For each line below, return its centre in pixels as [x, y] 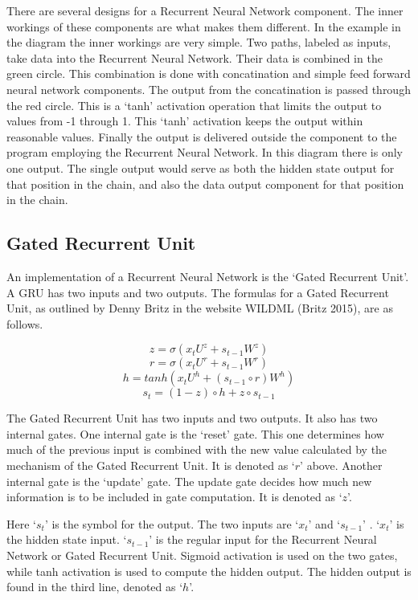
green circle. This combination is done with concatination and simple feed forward [209, 73]
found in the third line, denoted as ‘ [95, 587]
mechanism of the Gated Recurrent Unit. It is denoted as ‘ [151, 465]
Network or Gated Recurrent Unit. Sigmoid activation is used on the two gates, [202, 555]
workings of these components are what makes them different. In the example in [204, 26]
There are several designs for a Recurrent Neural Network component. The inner [205, 10]
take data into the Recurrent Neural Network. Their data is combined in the [195, 57]
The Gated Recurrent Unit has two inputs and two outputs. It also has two [192, 418]
